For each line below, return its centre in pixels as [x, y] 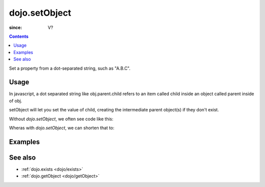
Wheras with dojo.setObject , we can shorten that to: [62, 128]
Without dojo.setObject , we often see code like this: [61, 119]
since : [15, 27]
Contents [19, 36]
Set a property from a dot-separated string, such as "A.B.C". [70, 68]
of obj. [15, 101]
